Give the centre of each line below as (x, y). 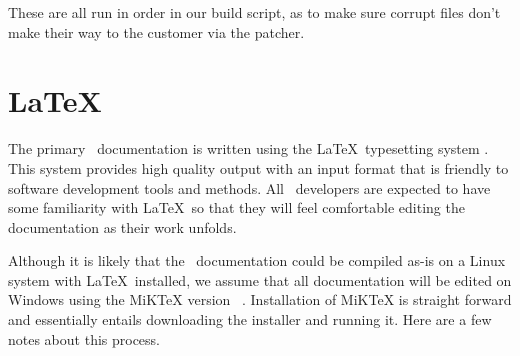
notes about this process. (84, 338)
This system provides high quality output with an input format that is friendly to (258, 167)
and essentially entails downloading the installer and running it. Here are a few (250, 319)
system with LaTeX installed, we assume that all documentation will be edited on (260, 279)
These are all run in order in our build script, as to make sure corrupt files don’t (254, 12)
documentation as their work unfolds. (122, 226)
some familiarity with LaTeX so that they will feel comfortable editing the (236, 207)
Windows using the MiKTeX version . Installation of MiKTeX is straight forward (260, 299)
